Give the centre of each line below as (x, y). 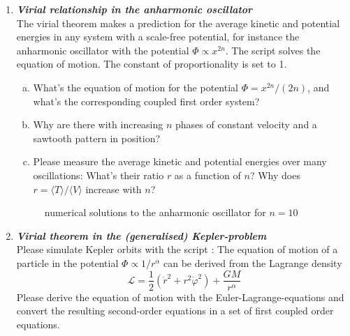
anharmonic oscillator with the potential (103, 50)
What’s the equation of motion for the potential (136, 87)
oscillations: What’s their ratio (99, 175)
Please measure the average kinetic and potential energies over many (180, 161)
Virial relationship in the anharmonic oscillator (134, 9)
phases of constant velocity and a (246, 124)
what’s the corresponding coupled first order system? (146, 101)
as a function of (207, 175)
